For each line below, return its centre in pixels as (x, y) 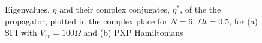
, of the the (201, 9)
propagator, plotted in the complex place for (86, 21)
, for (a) (244, 21)
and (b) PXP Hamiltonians (133, 33)
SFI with (21, 33)
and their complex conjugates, (115, 9)
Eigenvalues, (27, 9)
